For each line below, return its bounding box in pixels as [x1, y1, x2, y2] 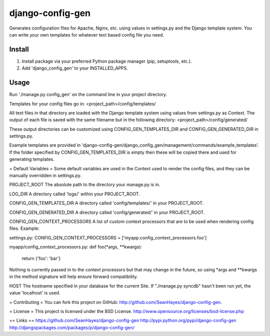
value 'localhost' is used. [9, 290, 60, 296]
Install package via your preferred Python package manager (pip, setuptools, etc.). [21, 58, 192, 64]
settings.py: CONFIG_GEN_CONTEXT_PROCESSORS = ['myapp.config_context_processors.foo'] [9, 234, 207, 240]
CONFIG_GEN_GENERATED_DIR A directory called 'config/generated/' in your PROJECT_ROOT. [9, 209, 205, 215]
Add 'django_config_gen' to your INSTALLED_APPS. [21, 65, 128, 71]
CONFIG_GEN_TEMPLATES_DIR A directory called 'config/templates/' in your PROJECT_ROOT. [9, 200, 204, 206]
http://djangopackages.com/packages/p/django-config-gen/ [9, 324, 134, 330]
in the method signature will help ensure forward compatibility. [9, 273, 138, 280]
